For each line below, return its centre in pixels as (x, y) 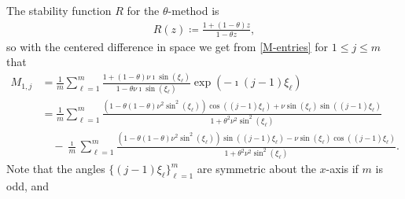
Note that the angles (56, 169)
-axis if (342, 169)
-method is (193, 10)
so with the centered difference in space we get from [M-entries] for (168, 46)
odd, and (28, 185)
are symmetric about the (256, 169)
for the (143, 10)
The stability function (59, 10)
